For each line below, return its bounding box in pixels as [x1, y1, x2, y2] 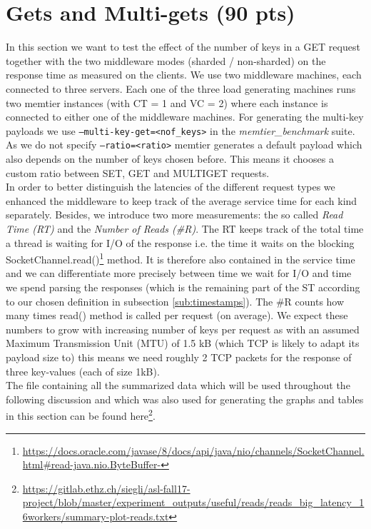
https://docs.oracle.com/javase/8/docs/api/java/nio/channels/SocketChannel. [22, 443, 365, 458]
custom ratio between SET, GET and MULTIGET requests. [6, 165, 270, 180]
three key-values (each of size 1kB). [6, 363, 160, 378]
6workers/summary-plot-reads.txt [22, 508, 169, 523]
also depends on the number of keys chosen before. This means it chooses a [6, 151, 334, 166]
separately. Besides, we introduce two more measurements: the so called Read [6, 207, 343, 222]
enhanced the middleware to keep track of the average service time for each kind [6, 193, 357, 208]
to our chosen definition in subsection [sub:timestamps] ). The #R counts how [6, 293, 345, 308]
